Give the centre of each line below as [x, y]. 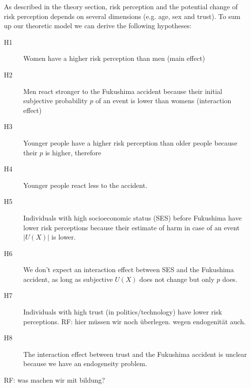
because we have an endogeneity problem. [85, 363]
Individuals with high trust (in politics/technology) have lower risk [123, 312]
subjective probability [56, 101]
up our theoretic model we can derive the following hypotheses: [98, 26]
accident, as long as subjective [68, 279]
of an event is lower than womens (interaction [163, 101]
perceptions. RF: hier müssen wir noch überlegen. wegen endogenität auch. [135, 321]
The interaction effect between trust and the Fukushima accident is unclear [135, 354]
